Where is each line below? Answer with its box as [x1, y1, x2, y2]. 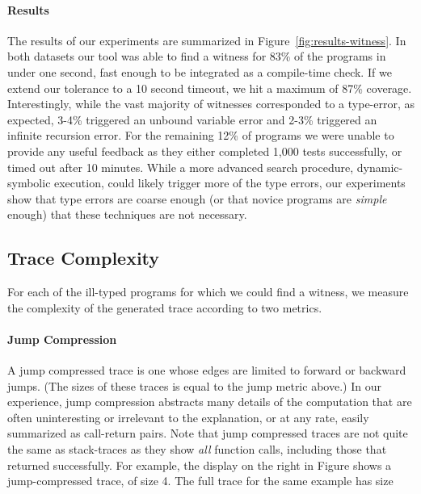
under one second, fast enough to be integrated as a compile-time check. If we [7, 63, 392, 80]
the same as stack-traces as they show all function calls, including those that [7, 441, 387, 458]
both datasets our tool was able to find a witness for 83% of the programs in [7, 48, 386, 65]
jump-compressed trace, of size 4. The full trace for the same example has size [7, 472, 394, 489]
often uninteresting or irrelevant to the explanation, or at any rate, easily [7, 408, 369, 425]
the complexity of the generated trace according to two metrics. [7, 299, 322, 316]
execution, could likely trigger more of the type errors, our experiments [54, 174, 406, 191]
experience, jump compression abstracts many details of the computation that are [7, 393, 412, 410]
